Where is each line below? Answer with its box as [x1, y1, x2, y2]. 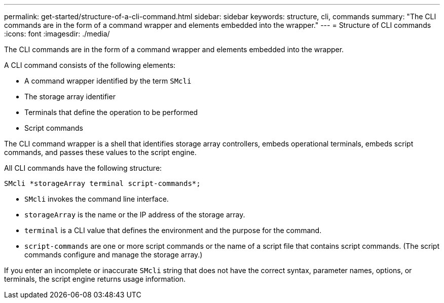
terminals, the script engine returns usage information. [4, 275, 186, 283]
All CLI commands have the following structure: [4, 164, 162, 172]
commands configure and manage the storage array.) [24, 250, 203, 259]
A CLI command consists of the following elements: [4, 61, 176, 69]
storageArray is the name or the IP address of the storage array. [24, 210, 245, 219]
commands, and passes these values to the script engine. [4, 148, 197, 157]
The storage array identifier [24, 92, 116, 101]
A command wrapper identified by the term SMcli [24, 77, 192, 85]
